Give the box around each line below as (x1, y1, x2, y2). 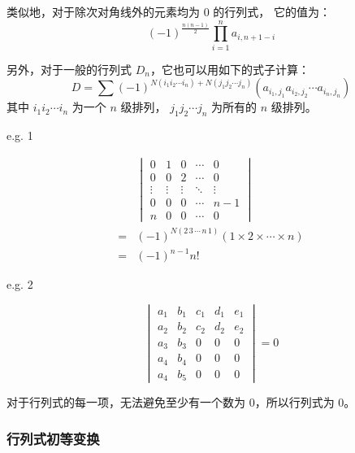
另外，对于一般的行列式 (6, 60, 132, 77)
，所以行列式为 (254, 394, 335, 411)
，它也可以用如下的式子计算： (149, 60, 310, 77)
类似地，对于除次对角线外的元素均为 (6, 3, 200, 20)
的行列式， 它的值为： (213, 3, 331, 20)
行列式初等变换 (6, 428, 100, 448)
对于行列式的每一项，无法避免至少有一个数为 (6, 394, 245, 411)
